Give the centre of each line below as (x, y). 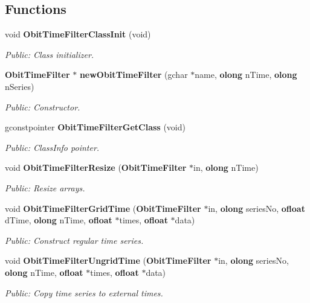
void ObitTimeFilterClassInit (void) (78, 34)
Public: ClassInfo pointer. (52, 147)
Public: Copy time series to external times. (84, 292)
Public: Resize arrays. (45, 187)
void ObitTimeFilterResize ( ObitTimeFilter (96, 167)
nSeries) (20, 86)
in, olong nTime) (226, 167)
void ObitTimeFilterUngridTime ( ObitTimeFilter (108, 260)
